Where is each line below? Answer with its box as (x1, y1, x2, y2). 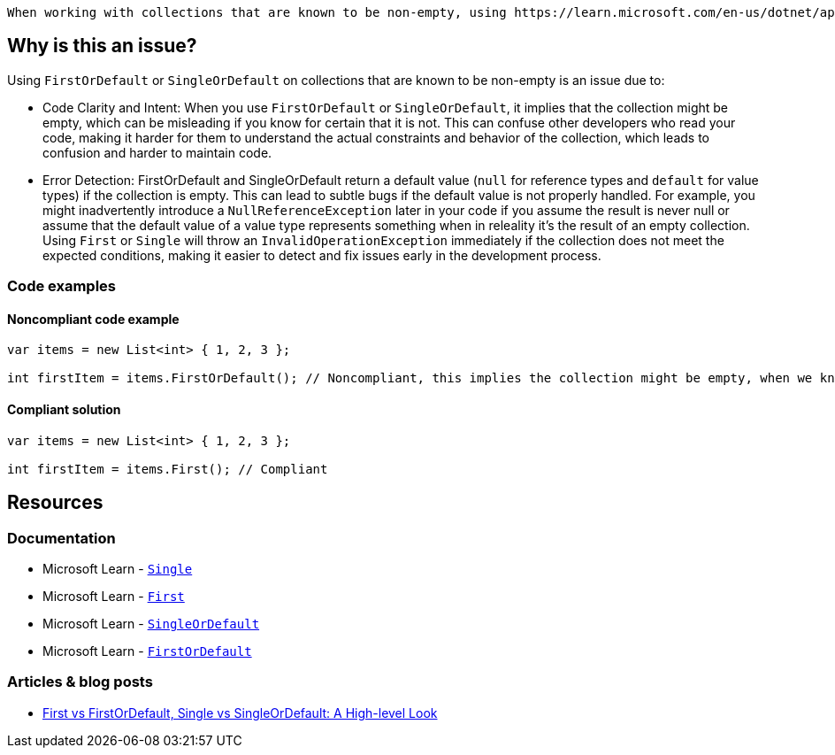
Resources (7, 491, 103, 514)
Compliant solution (7, 402, 121, 418)
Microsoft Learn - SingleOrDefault (42, 615, 260, 631)
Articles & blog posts (7, 673, 153, 691)
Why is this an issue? (7, 35, 197, 58)
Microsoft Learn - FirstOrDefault (42, 643, 252, 659)
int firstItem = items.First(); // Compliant (7, 461, 328, 476)
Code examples (7, 277, 117, 296)
